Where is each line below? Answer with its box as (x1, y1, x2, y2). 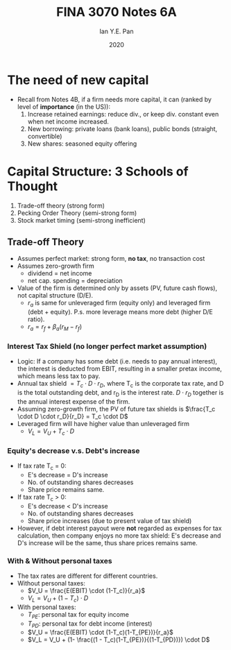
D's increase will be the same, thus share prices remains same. (17, 538, 198, 547)
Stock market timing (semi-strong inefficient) (17, 216, 146, 224)
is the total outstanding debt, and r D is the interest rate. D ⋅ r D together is (17, 388, 224, 398)
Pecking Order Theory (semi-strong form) (17, 209, 137, 217)
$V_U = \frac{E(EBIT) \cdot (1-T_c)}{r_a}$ (27, 586, 146, 595)
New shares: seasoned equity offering (27, 139, 137, 148)
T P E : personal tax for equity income (27, 610, 130, 620)
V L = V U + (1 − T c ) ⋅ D (27, 594, 89, 604)
